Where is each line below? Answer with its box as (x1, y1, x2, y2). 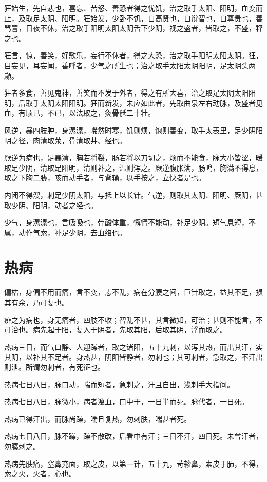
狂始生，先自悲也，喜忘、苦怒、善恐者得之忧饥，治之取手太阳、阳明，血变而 (4, 3, 263, 13)
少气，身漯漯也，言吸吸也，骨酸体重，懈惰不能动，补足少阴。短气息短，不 (4, 217, 256, 228)
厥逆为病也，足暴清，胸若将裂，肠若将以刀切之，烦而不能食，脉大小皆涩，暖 (4, 152, 263, 163)
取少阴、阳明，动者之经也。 (4, 199, 98, 210)
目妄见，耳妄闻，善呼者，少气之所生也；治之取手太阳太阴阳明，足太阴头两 (4, 60, 256, 70)
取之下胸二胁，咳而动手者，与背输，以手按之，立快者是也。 (4, 172, 205, 183)
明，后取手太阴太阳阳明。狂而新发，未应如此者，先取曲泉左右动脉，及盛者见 (4, 97, 263, 108)
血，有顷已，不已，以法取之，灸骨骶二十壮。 (4, 107, 155, 118)
